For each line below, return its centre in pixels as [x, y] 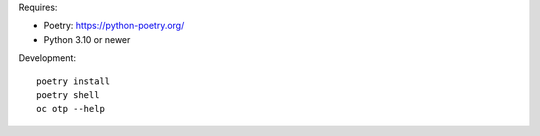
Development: [47, 58]
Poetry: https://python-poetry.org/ [114, 26]
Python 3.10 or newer [87, 39]
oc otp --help [70, 109]
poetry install [73, 81]
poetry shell [68, 94]
